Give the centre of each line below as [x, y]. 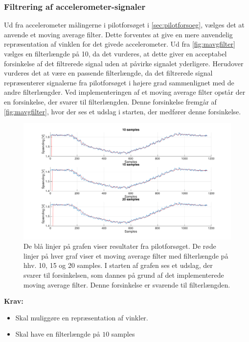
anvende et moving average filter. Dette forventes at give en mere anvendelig [118, 34]
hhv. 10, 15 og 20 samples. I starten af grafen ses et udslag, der [118, 265]
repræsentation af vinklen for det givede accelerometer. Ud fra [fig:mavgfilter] [120, 44]
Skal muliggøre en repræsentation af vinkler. [82, 317]
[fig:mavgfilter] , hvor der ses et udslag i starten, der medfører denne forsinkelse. [123, 111]
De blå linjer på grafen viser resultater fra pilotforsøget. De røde [120, 246]
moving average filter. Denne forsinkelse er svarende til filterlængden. [127, 284]
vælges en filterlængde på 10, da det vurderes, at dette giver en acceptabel [115, 53]
